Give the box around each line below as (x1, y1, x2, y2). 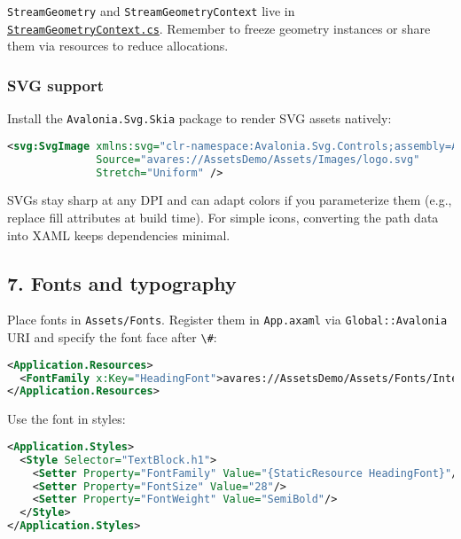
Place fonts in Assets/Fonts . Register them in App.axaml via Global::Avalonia (7, 310, 448, 329)
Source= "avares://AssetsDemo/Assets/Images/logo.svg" (96, 152, 420, 166)
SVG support (7, 74, 104, 96)
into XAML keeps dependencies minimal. (7, 225, 230, 244)
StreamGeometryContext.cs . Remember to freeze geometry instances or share (7, 19, 431, 37)
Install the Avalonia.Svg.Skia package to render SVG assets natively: (7, 109, 392, 128)
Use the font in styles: (7, 410, 126, 428)
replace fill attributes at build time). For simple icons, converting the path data (7, 208, 439, 226)
